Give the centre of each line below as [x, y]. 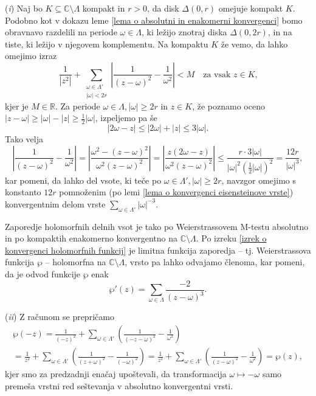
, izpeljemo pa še [126, 118]
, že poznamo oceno [228, 106]
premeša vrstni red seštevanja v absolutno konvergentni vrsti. [119, 385]
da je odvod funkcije [43, 274]
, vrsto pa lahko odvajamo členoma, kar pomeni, [215, 262]
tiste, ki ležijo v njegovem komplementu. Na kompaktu [107, 43]
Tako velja [24, 139]
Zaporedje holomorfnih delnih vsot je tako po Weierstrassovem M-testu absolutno [157, 226]
